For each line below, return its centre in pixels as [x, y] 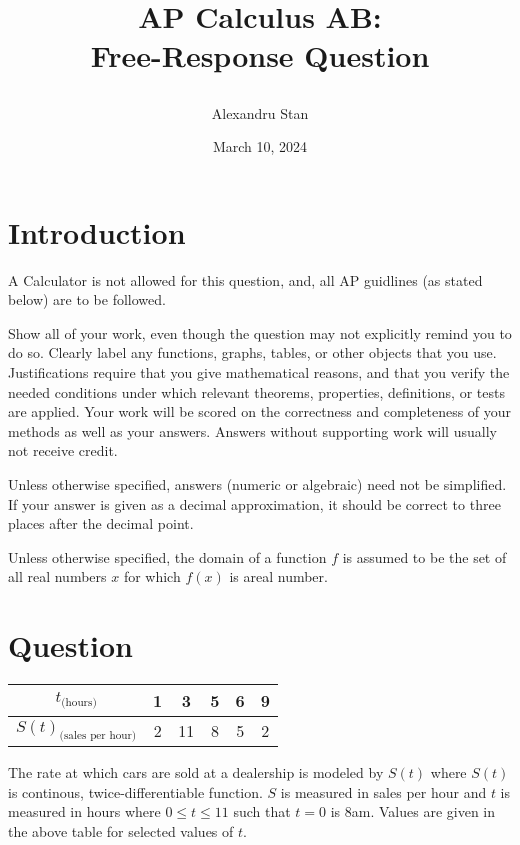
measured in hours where [84, 811]
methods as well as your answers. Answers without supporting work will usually [252, 430]
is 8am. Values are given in [412, 811]
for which [152, 576]
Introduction [97, 231]
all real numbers [57, 576]
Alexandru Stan [260, 112]
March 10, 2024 [260, 146]
